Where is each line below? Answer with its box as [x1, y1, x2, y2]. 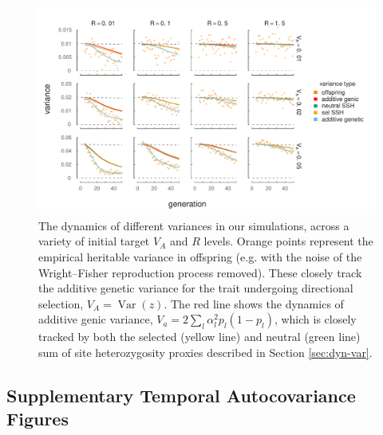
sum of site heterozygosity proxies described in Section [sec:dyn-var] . [38, 344, 373, 361]
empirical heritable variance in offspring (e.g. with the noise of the [38, 249, 362, 265]
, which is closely [274, 311, 357, 327]
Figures [6, 406, 69, 431]
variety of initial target [38, 233, 150, 249]
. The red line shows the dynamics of [164, 295, 344, 312]
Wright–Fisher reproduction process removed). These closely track [38, 264, 362, 280]
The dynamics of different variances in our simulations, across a [38, 217, 349, 233]
